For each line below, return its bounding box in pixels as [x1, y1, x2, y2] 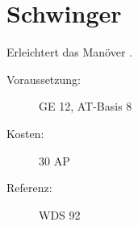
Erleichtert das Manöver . [6, 44, 132, 61]
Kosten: [6, 124, 44, 141]
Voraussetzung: [6, 70, 81, 87]
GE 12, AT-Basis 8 [39, 98, 132, 115]
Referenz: [6, 179, 52, 196]
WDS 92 [39, 206, 81, 223]
